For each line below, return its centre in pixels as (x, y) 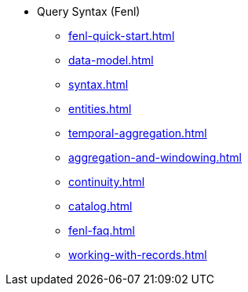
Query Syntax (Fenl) (89, 11)
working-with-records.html (138, 255)
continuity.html (107, 182)
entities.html (100, 109)
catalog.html (100, 206)
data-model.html (111, 60)
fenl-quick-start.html (122, 36)
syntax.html (98, 84)
